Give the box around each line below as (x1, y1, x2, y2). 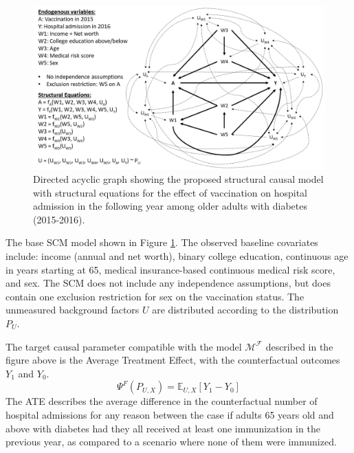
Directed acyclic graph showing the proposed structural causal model (33, 172, 324, 186)
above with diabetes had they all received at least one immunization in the (5, 421, 320, 435)
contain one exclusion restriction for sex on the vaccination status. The (5, 289, 305, 303)
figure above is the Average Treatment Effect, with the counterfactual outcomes (5, 353, 340, 367)
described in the (265, 339, 333, 353)
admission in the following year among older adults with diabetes (33, 199, 308, 213)
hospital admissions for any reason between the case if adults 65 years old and (5, 408, 334, 421)
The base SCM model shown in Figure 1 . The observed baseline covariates (5, 235, 318, 250)
